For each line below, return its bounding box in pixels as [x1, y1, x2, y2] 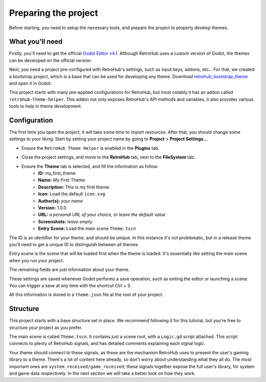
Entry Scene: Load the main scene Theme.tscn [38, 225, 136, 232]
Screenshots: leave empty [38, 218, 93, 224]
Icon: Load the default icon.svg [38, 191, 105, 197]
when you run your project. [9, 257, 64, 263]
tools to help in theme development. [9, 103, 82, 109]
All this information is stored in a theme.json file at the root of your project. [9, 292, 164, 297]
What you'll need [9, 38, 63, 46]
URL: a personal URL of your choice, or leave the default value [38, 212, 166, 217]
